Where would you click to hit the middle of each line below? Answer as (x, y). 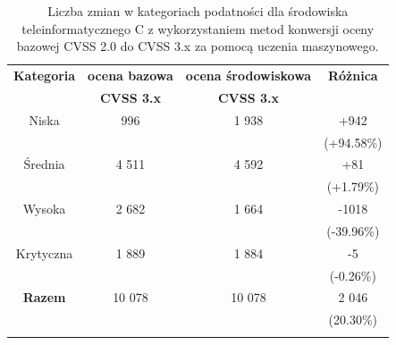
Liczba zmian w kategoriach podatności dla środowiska (198, 11)
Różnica (353, 76)
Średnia (44, 164)
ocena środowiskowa (249, 76)
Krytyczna (44, 252)
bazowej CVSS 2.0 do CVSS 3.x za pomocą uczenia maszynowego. (198, 46)
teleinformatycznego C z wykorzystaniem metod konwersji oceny (198, 28)
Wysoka (44, 209)
